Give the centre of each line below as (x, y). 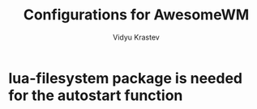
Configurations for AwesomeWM (136, 15)
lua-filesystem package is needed (126, 78)
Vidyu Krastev (136, 37)
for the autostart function (96, 95)
